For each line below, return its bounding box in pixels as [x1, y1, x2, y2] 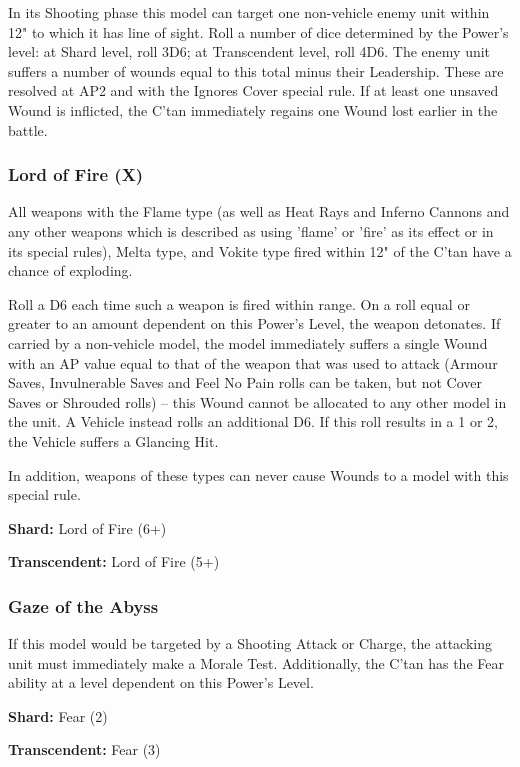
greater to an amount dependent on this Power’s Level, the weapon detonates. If [8, 313, 501, 334]
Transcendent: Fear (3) [8, 739, 161, 760]
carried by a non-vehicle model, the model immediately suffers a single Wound [8, 332, 488, 353]
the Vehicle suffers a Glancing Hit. [8, 430, 219, 451]
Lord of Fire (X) [8, 162, 144, 187]
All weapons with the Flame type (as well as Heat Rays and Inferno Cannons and [8, 201, 510, 222]
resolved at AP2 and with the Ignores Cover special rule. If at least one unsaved [8, 80, 499, 101]
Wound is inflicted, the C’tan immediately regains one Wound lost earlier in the [8, 99, 498, 120]
